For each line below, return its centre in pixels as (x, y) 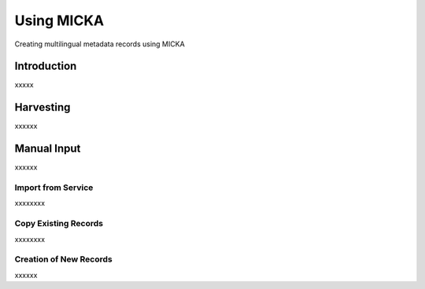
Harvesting (42, 107)
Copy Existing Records (59, 224)
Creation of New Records (64, 259)
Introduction (46, 66)
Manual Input (48, 149)
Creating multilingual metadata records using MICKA (100, 44)
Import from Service (54, 188)
